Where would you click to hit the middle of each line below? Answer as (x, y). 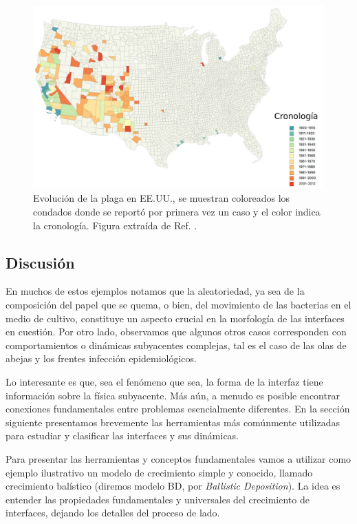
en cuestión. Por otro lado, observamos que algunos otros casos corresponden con (176, 332)
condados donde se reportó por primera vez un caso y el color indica (177, 212)
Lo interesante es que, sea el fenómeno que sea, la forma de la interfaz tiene (164, 381)
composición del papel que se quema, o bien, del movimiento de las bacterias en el (178, 304)
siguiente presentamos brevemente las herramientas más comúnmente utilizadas (173, 422)
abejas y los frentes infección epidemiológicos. (101, 358)
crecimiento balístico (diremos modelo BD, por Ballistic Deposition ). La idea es (173, 486)
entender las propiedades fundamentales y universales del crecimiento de (158, 499)
